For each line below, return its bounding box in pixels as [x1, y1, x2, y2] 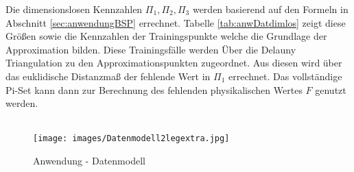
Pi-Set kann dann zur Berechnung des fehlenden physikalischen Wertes [5, 82, 303, 97]
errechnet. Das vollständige [228, 69, 342, 83]
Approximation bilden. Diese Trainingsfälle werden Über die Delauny [5, 42, 296, 56]
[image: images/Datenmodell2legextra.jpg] [33, 134, 230, 144]
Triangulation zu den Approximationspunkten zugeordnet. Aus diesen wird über [5, 56, 342, 70]
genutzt [315, 82, 346, 97]
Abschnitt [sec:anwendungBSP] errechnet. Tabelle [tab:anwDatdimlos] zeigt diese [5, 15, 346, 29]
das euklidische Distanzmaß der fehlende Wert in [5, 69, 211, 83]
